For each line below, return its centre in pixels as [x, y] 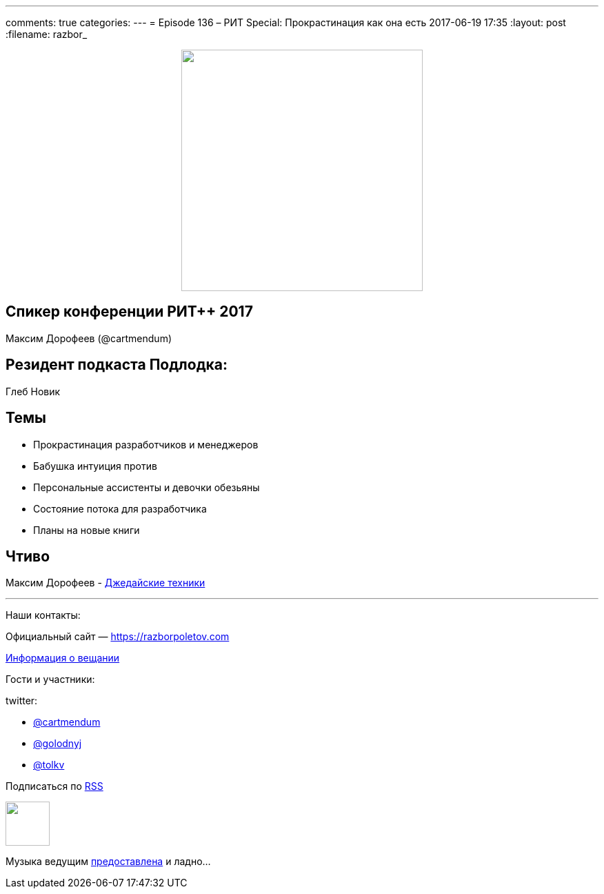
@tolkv [49, 765]
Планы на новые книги [87, 530]
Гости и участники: [50, 679]
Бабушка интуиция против [95, 466]
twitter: [22, 701]
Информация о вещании [63, 658]
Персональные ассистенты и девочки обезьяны [147, 487]
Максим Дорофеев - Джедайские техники [105, 583]
